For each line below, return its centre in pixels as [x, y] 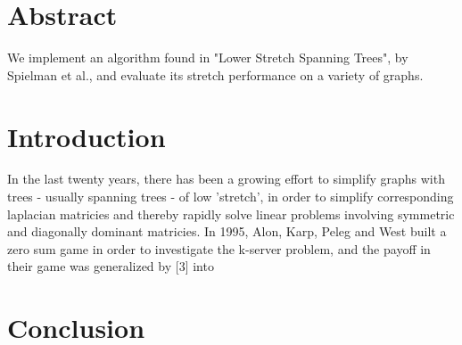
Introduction [87, 136]
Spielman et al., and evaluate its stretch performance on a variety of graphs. [215, 74]
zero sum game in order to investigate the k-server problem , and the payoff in [219, 248]
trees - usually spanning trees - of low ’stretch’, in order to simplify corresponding [231, 197]
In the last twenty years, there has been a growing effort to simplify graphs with [226, 179]
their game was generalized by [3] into [111, 266]
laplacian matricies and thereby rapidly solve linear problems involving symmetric [231, 214]
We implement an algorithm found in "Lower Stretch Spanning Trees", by [208, 57]
